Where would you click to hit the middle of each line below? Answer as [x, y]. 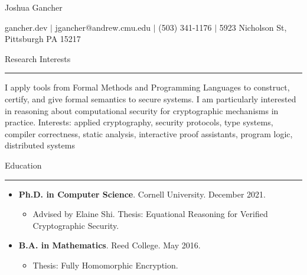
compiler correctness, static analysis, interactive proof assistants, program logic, [149, 133]
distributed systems [40, 145]
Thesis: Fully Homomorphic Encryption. [105, 265]
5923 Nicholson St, [253, 27]
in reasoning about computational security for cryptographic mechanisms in [142, 110]
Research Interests [38, 58]
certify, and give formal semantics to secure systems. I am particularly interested [151, 98]
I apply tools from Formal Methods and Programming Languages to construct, [147, 87]
